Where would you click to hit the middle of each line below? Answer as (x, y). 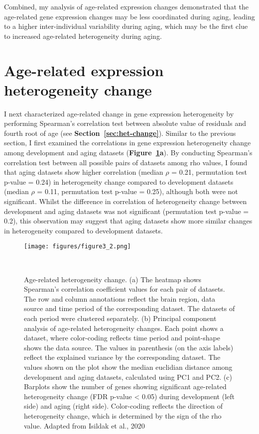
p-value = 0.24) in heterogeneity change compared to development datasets (119, 181)
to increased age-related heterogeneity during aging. (83, 36)
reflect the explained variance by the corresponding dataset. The (122, 357)
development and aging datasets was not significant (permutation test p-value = (127, 211)
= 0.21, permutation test (209, 172)
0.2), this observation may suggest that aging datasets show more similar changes (128, 221)
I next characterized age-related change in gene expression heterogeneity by (119, 113)
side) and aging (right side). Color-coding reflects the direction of (124, 406)
